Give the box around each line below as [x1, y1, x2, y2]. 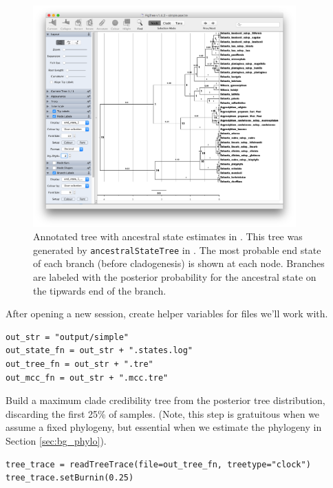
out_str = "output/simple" [6, 332, 129, 342]
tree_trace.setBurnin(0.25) [6, 473, 134, 483]
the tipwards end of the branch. [33, 283, 166, 297]
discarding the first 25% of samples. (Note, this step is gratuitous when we [6, 406, 320, 421]
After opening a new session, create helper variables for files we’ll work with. [6, 306, 328, 321]
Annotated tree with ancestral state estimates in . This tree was [33, 229, 303, 244]
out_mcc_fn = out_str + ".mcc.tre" [6, 372, 169, 383]
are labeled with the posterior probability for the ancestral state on [33, 270, 316, 284]
